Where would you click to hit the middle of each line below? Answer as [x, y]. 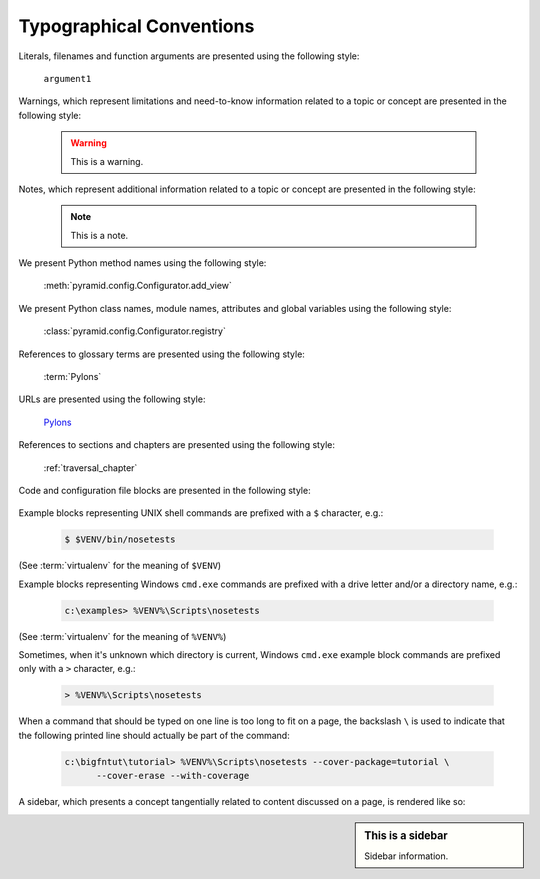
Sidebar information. [406, 856]
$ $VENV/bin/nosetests [120, 539]
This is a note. [99, 235]
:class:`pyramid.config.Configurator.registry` [135, 331]
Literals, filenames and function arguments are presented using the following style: [189, 56]
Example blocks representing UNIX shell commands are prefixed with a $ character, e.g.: [201, 513]
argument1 [67, 78]
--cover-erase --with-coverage [173, 776]
